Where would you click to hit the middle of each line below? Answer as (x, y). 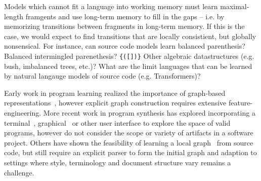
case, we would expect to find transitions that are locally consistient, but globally (130, 36)
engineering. (23, 113)
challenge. (19, 172)
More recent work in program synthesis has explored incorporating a (149, 113)
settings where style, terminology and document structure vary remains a (118, 162)
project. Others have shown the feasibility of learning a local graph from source (129, 142)
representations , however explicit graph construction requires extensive (115, 103)
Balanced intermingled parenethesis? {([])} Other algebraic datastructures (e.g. (129, 56)
